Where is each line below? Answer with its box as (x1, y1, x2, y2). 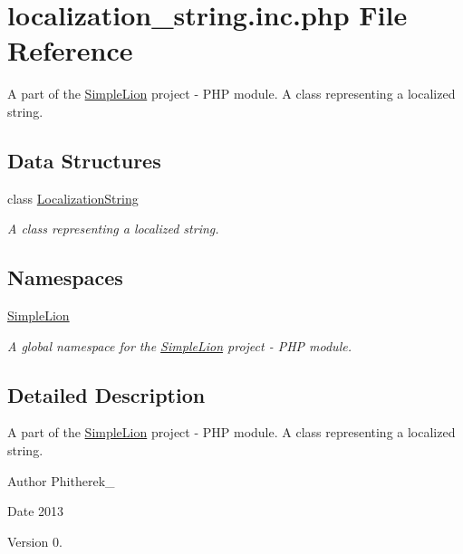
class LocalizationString (7, 188, 139, 207)
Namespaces (7, 263, 123, 291)
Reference (7, 32, 133, 69)
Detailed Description (7, 380, 206, 408)
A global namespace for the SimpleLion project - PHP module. (7, 336, 352, 355)
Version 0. (7, 531, 63, 550)
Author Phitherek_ (7, 471, 115, 490)
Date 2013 (7, 501, 64, 521)
